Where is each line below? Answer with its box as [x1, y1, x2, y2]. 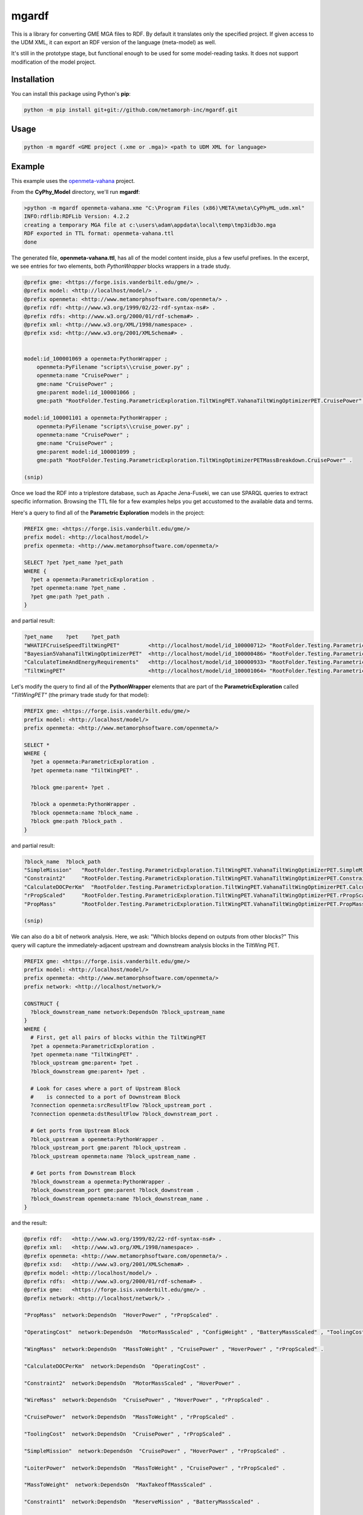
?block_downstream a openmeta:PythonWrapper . [30, 1178, 171, 1185]
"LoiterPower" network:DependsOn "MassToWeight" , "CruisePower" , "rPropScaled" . [24, 1464, 286, 1471]
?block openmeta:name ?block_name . [30, 809, 139, 816]
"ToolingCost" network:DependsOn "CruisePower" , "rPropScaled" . [24, 1430, 232, 1437]
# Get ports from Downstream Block [30, 1170, 136, 1177]
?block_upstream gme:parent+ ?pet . [30, 1059, 139, 1067]
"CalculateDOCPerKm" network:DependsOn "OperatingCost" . [24, 1362, 206, 1370]
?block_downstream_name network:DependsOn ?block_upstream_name [30, 1009, 225, 1016]
